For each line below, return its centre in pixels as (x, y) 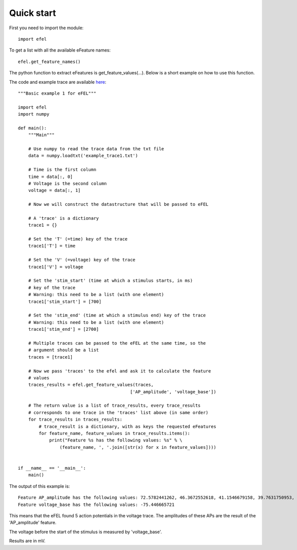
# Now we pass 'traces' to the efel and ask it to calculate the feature (120, 371)
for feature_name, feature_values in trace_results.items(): (115, 433)
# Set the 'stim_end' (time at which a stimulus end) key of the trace (117, 315)
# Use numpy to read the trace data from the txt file (96, 149)
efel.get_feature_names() (49, 61)
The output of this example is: (40, 486)
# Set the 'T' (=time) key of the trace (78, 239)
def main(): (32, 128)
